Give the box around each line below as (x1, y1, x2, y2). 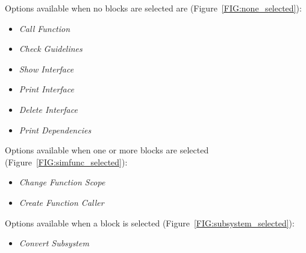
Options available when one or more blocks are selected (5, 144, 209, 156)
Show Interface (19, 62, 74, 75)
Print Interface (19, 83, 74, 95)
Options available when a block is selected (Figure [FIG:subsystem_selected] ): (5, 216, 295, 229)
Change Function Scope (19, 176, 105, 188)
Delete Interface (19, 103, 78, 115)
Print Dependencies (19, 123, 92, 136)
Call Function (19, 22, 70, 34)
